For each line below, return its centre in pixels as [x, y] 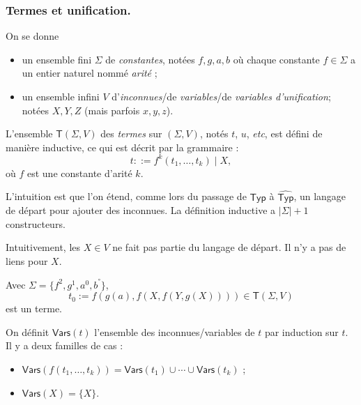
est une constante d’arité [79, 173]
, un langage [320, 196]
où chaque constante [276, 59]
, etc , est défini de [284, 133]
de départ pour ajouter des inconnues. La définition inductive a [141, 210]
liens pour [27, 261]
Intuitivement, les [43, 247]
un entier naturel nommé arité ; [90, 73]
